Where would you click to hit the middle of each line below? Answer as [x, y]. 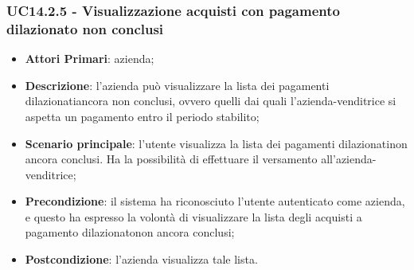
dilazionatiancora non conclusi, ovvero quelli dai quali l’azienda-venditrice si [211, 101]
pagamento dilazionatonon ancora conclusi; [130, 232]
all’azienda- [349, 159]
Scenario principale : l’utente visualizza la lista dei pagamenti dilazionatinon [216, 143]
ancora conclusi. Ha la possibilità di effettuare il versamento [171, 159]
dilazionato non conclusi [85, 28]
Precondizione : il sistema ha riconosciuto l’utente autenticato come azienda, [215, 201]
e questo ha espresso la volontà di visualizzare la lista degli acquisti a [193, 216]
